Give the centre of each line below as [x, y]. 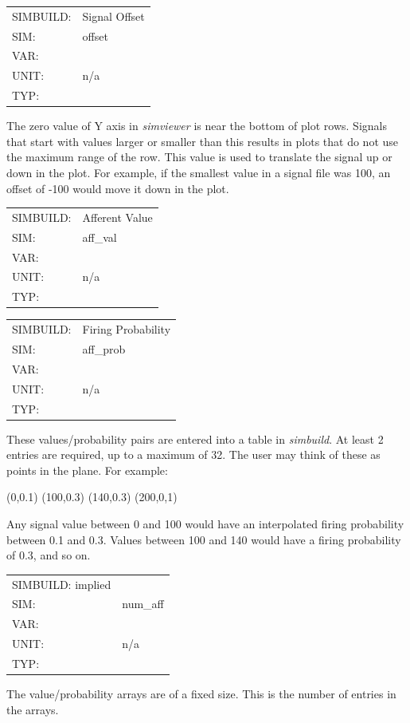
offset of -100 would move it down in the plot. [118, 188]
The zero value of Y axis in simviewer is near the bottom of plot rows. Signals [197, 126]
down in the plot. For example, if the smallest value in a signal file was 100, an [199, 172]
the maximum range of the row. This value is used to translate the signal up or [199, 157]
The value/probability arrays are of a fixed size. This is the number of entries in [201, 693]
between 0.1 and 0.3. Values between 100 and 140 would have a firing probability [204, 539]
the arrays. [33, 709]
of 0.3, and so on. [49, 555]
